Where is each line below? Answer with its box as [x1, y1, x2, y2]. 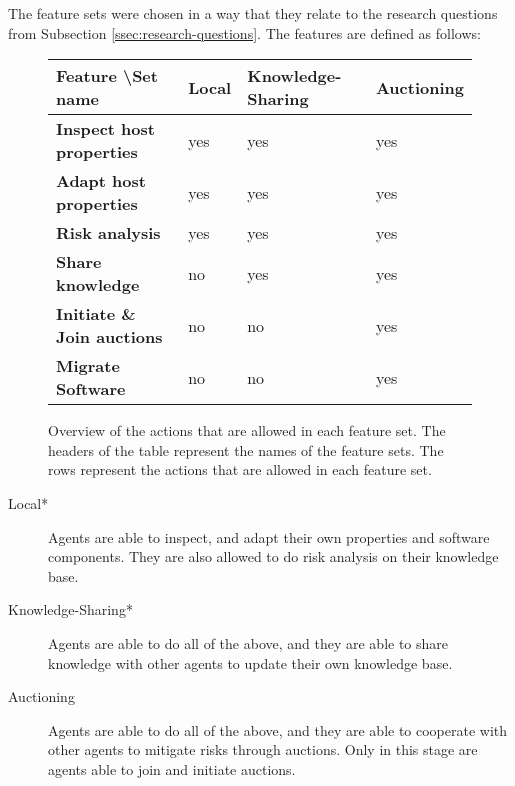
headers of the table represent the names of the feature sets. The [48, 439, 444, 460]
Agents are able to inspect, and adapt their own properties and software [48, 526, 490, 547]
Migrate [56, 354, 120, 378]
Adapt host [56, 169, 146, 193]
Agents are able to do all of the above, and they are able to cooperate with [48, 719, 508, 740]
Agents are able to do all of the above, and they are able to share [48, 632, 449, 653]
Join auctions [56, 325, 163, 349]
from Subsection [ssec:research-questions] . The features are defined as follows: [8, 22, 481, 43]
